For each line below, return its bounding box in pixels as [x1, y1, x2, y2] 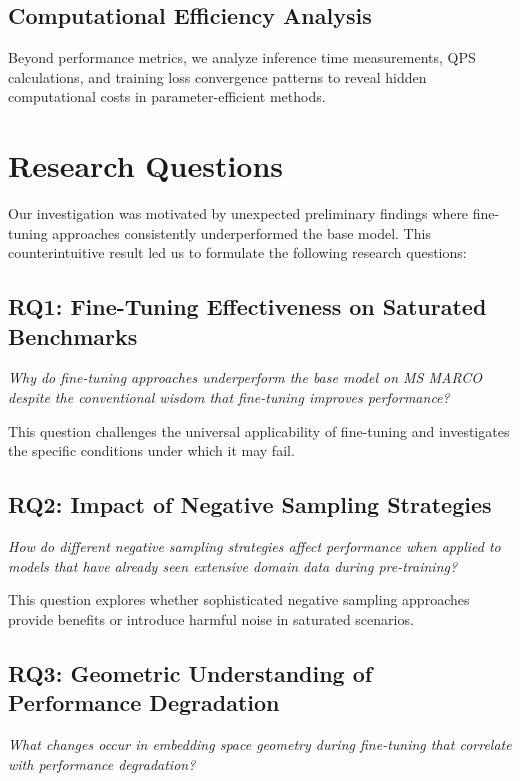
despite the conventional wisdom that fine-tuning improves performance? [8, 387, 450, 408]
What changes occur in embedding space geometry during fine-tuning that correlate [8, 734, 512, 755]
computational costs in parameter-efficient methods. [8, 86, 326, 107]
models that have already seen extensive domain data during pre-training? [8, 555, 458, 576]
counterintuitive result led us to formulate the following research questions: [8, 242, 467, 263]
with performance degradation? [8, 753, 196, 774]
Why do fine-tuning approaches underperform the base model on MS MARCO [8, 367, 483, 388]
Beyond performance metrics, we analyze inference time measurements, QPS [8, 47, 476, 68]
